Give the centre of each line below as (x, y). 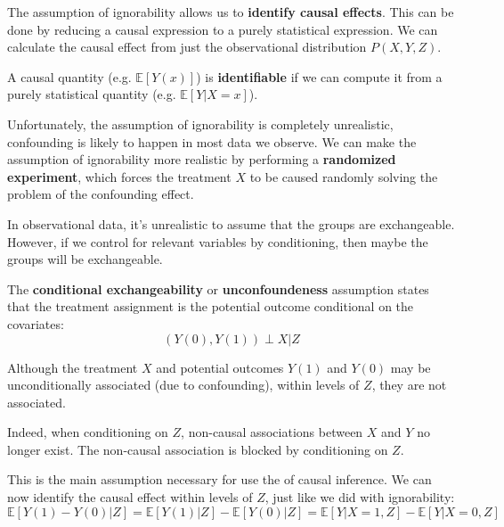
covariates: (36, 323)
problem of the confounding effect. (101, 194)
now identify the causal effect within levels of (130, 497)
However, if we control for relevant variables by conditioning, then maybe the (218, 241)
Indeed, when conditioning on (88, 432)
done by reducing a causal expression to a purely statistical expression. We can (223, 29)
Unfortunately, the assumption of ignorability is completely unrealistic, (200, 124)
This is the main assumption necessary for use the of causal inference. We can (219, 479)
